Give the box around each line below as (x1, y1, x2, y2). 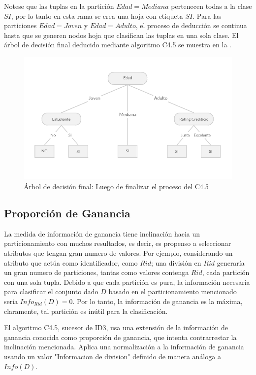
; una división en (151, 257, 201, 268)
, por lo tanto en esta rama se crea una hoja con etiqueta (11, 10, 183, 21)
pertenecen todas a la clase (171, 1, 252, 11)
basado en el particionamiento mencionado (108, 286, 237, 297)
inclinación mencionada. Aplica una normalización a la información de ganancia (4, 341, 244, 352)
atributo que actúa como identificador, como (4, 257, 138, 268)
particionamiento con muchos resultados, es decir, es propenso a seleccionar (4, 238, 231, 248)
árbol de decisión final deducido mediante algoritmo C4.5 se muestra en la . (4, 39, 231, 50)
